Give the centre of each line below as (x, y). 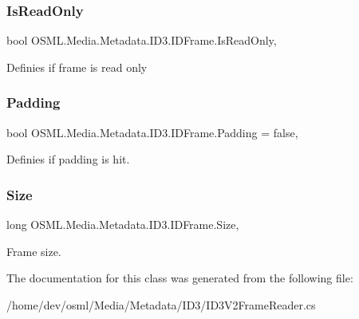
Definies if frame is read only (77, 67)
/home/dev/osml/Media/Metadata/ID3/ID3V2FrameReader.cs (161, 304)
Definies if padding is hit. (68, 159)
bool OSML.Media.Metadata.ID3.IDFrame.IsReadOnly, (142, 40)
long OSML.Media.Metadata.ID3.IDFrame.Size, (123, 224)
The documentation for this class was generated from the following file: (180, 278)
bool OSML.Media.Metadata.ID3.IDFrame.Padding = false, (152, 132)
